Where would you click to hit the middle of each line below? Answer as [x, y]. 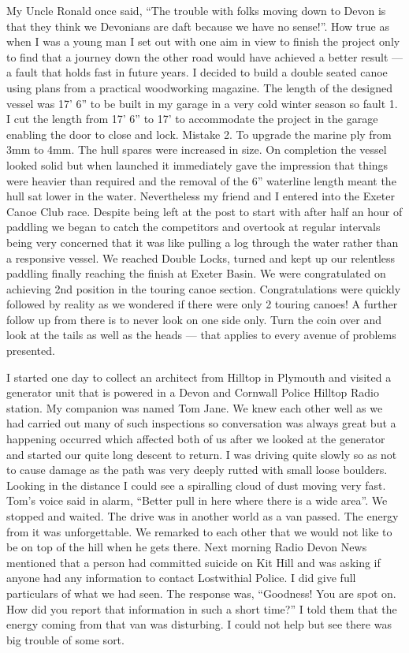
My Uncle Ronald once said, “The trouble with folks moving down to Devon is [196, 10]
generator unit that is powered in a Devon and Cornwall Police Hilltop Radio [193, 392]
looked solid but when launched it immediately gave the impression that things [197, 164]
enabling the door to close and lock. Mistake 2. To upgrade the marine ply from [199, 134]
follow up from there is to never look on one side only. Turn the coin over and [194, 319]
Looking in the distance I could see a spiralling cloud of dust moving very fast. [196, 485]
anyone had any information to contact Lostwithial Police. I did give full [181, 578]
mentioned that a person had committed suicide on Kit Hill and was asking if [193, 562]
